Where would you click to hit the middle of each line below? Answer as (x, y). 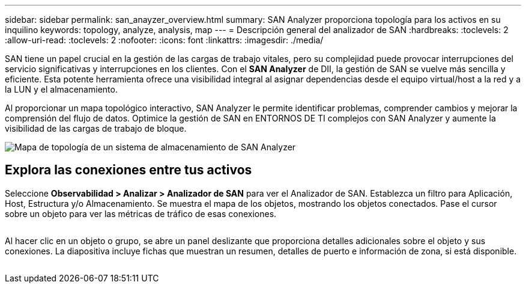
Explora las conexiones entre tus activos (128, 170)
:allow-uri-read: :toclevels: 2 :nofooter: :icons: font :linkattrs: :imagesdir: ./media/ (164, 40)
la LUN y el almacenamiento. (61, 89)
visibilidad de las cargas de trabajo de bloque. (96, 128)
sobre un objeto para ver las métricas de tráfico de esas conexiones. (141, 213)
